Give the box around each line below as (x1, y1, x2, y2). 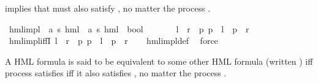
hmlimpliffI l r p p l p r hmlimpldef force (9, 34, 218, 47)
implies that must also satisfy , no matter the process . (5, 2, 211, 14)
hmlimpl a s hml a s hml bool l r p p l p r (9, 22, 249, 35)
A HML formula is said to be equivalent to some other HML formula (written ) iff (5, 54, 313, 67)
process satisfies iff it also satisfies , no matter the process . (5, 67, 227, 79)
